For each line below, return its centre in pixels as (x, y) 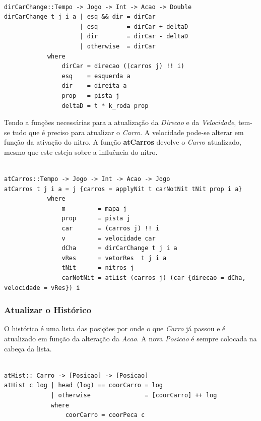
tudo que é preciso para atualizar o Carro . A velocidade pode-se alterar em (128, 132)
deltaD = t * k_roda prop (105, 106)
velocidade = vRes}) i (42, 288)
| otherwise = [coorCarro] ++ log (134, 395)
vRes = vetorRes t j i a (114, 258)
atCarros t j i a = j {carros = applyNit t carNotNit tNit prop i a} (123, 189)
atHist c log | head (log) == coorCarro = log (83, 385)
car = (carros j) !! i (110, 229)
